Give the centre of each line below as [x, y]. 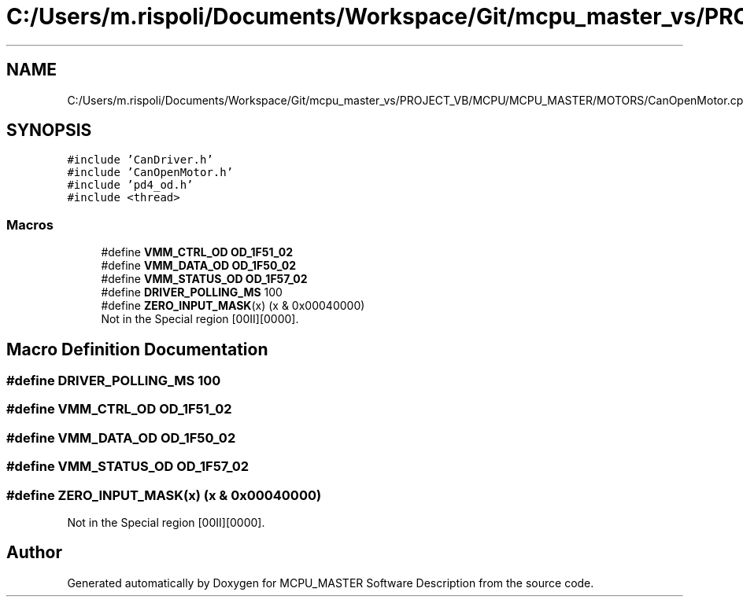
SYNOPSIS [49, 131]
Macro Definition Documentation [137, 349]
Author [34, 553]
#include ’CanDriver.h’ [140, 160]
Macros [30, 224]
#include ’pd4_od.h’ [130, 185]
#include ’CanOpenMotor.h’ [150, 173]
